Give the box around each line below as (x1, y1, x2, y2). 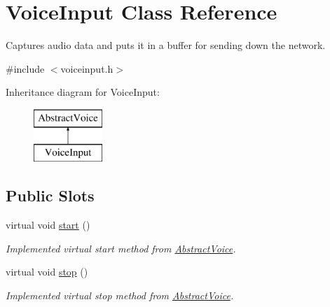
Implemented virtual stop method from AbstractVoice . (6, 288, 234, 303)
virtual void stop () (6, 264, 88, 279)
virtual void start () (6, 217, 90, 232)
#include (6, 61, 45, 76)
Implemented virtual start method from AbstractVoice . (6, 241, 236, 255)
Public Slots (6, 185, 95, 206)
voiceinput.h (60, 61, 114, 76)
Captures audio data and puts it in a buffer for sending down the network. (6, 38, 326, 52)
